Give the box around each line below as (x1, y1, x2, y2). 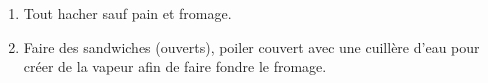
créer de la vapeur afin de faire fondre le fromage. (23, 56, 327, 77)
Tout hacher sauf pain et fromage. (23, 3, 232, 23)
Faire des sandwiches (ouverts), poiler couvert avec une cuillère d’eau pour (23, 36, 480, 57)
